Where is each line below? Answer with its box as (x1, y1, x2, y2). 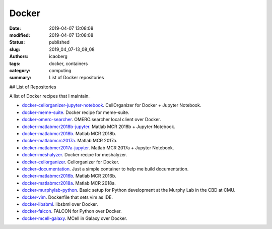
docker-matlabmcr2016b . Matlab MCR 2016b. (22, 173, 117, 179)
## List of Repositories (9, 84, 56, 90)
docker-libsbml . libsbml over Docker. (22, 201, 98, 207)
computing (49, 67, 72, 73)
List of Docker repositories (49, 75, 104, 81)
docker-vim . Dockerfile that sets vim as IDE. (22, 194, 113, 200)
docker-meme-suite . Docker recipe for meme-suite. (22, 109, 129, 116)
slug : (9, 46, 20, 52)
